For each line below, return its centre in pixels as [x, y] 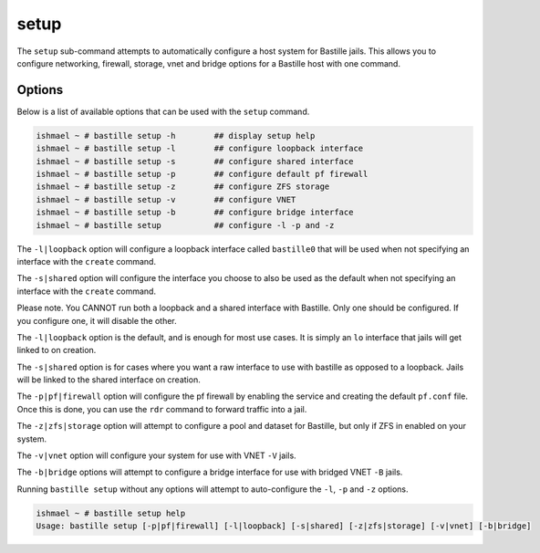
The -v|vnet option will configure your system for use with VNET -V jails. [156, 455]
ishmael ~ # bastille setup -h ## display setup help [176, 136]
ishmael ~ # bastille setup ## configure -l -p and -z [185, 225]
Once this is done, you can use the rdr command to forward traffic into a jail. [162, 409]
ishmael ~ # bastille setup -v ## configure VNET [166, 199]
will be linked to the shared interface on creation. [109, 380]
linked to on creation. [57, 350]
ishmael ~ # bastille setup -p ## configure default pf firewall [202, 174]
